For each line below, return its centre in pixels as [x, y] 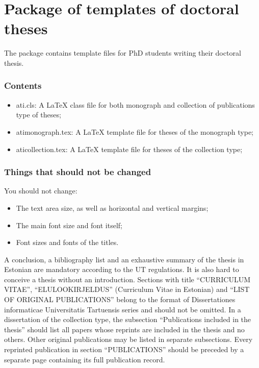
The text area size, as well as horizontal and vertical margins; [112, 207]
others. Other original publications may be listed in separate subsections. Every [128, 339]
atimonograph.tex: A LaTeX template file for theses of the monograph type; [135, 131]
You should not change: [41, 191]
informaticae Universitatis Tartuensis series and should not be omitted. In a [123, 309]
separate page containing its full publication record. [85, 359]
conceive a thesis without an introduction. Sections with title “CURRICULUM [127, 279]
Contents [23, 85]
